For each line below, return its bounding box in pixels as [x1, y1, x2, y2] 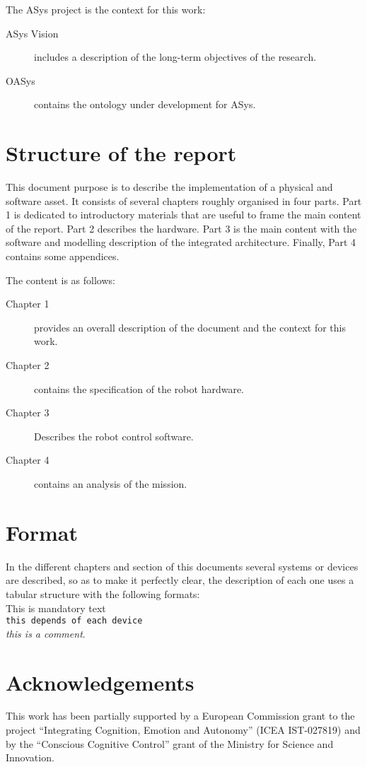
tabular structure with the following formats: [6, 586, 200, 601]
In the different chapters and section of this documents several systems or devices [6, 558, 359, 573]
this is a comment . [6, 626, 86, 640]
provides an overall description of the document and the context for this [34, 320, 346, 334]
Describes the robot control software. [34, 428, 194, 443]
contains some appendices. [6, 249, 120, 264]
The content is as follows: [6, 272, 115, 287]
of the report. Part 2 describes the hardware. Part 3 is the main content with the [6, 221, 357, 235]
